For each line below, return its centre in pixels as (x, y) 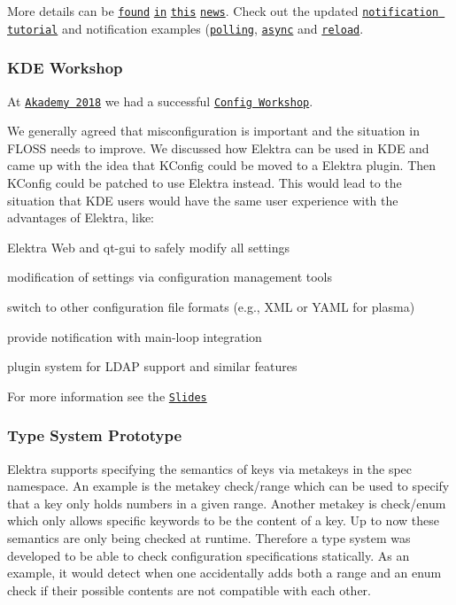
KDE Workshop (65, 68)
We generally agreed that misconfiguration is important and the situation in (213, 131)
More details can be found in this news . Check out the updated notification (223, 11)
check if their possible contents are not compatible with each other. (189, 589)
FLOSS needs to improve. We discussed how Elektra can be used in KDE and (218, 147)
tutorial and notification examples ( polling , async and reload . (185, 28)
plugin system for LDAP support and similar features (152, 366)
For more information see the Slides (107, 396)
